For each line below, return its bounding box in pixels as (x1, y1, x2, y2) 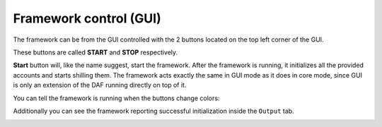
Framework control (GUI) (13, 11, 162, 26)
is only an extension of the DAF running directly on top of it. (13, 81, 187, 90)
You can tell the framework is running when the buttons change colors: (13, 94, 220, 102)
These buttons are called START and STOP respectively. (13, 48, 178, 56)
